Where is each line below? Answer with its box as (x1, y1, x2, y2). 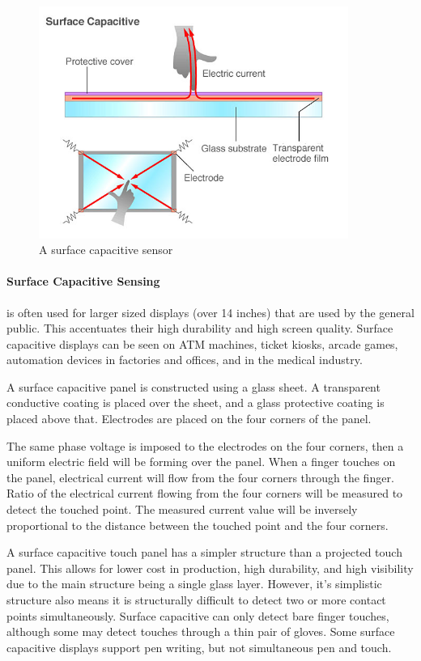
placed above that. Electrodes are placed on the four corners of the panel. (6, 410, 372, 427)
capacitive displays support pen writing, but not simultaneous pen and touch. (6, 638, 392, 655)
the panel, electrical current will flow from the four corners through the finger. (6, 468, 394, 485)
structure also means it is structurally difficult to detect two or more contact (6, 591, 386, 608)
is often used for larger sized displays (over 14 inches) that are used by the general (6, 303, 415, 320)
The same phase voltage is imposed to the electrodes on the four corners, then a (6, 437, 404, 454)
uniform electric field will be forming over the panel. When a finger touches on (6, 453, 396, 470)
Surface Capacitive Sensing (6, 273, 160, 290)
